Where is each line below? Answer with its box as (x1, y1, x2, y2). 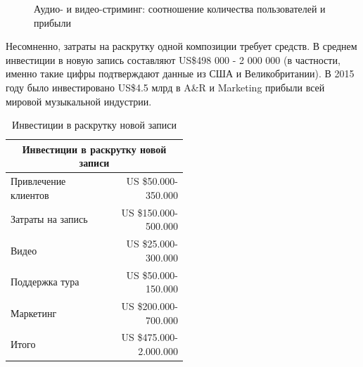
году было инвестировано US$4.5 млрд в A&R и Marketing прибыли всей (6, 79, 325, 94)
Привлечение (11, 174, 66, 188)
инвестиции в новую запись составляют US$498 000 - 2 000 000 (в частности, (6, 52, 340, 67)
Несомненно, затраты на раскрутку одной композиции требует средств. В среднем (6, 39, 357, 53)
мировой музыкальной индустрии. (6, 94, 152, 108)
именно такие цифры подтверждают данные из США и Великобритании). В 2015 (6, 66, 355, 81)
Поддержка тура (11, 274, 79, 289)
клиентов (11, 187, 49, 202)
